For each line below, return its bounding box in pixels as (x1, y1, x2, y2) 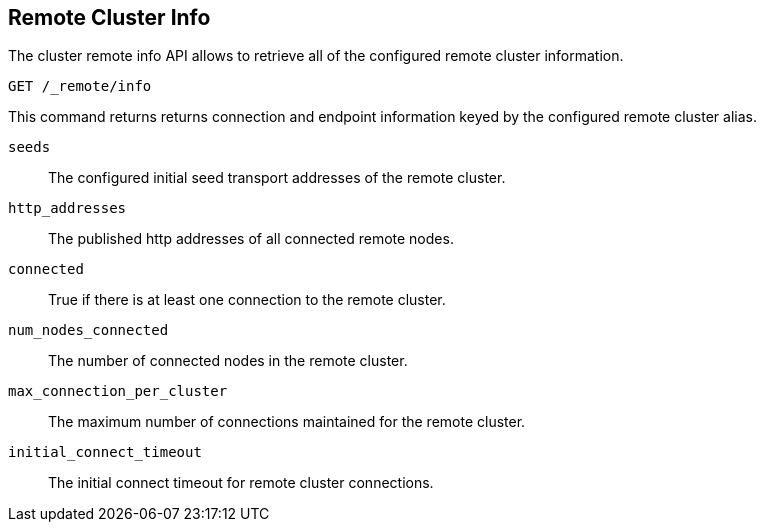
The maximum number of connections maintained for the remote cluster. (48, 413, 526, 431)
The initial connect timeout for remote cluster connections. (48, 474, 434, 492)
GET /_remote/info (8, 78, 152, 95)
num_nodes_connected (8, 322, 169, 339)
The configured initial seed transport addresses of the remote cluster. (48, 169, 506, 187)
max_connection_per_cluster (8, 383, 228, 400)
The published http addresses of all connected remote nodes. (48, 230, 454, 248)
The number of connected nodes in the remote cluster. (48, 352, 408, 370)
